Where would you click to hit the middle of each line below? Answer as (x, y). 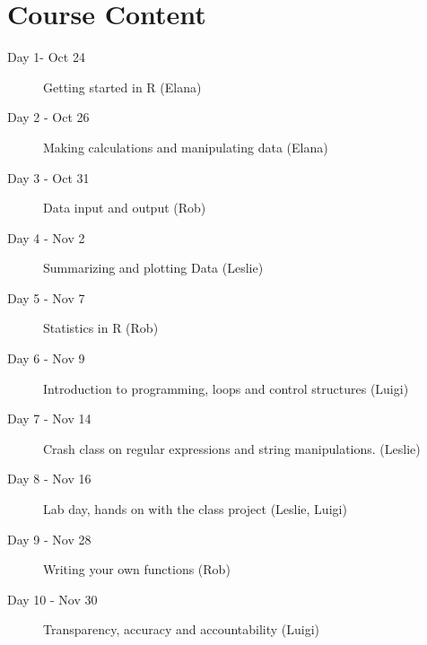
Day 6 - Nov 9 (46, 358)
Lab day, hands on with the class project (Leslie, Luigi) (195, 509)
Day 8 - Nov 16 (49, 479)
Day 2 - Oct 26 (48, 117)
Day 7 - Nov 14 (49, 418)
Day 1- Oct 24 (46, 57)
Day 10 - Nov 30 (52, 599)
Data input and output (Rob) (125, 208)
